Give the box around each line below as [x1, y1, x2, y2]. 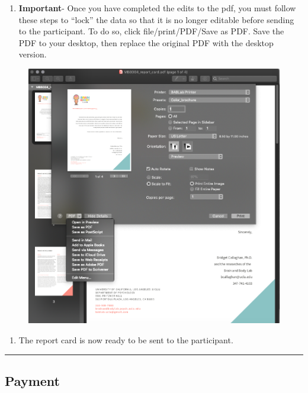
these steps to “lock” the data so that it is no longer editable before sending [18, 13, 294, 25]
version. [18, 48, 47, 60]
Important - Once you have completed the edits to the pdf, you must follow [18, 2, 296, 14]
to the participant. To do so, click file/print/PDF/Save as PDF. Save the [18, 25, 284, 37]
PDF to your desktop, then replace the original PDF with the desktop [18, 36, 274, 49]
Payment [5, 371, 60, 389]
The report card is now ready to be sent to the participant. [18, 333, 233, 346]
